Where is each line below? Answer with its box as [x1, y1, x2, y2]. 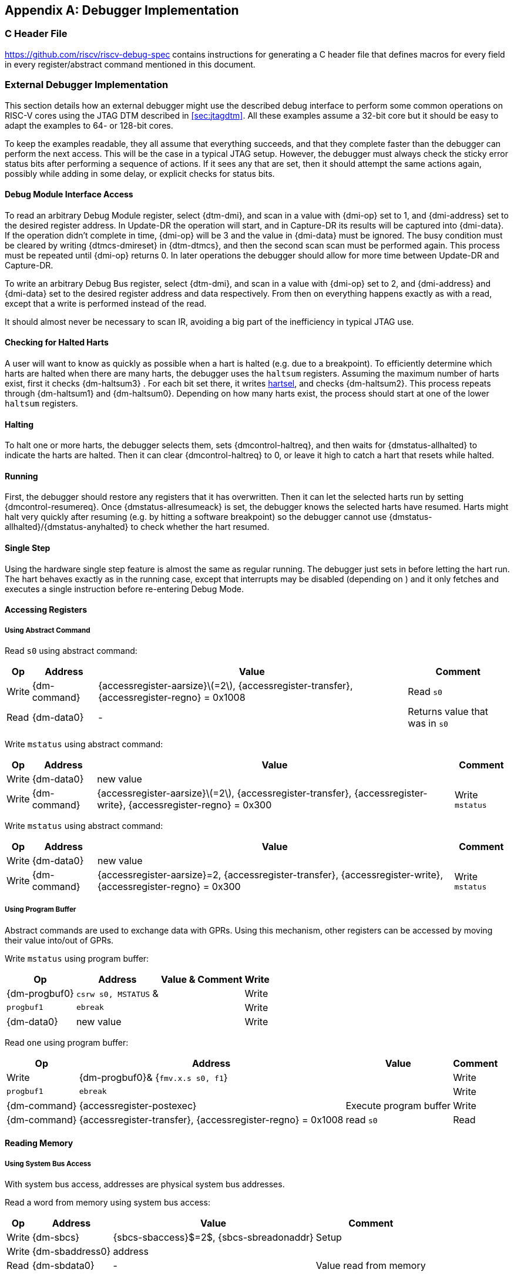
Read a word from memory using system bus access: [5, 1197, 210, 1208]
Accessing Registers [5, 605, 88, 615]
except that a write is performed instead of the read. [5, 298, 207, 308]
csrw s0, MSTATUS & [76, 987, 159, 999]
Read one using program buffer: [5, 1037, 129, 1047]
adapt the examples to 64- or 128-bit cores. [5, 120, 173, 130]
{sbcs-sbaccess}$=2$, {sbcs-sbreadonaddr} [113, 1231, 314, 1244]
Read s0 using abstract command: [5, 646, 137, 656]
